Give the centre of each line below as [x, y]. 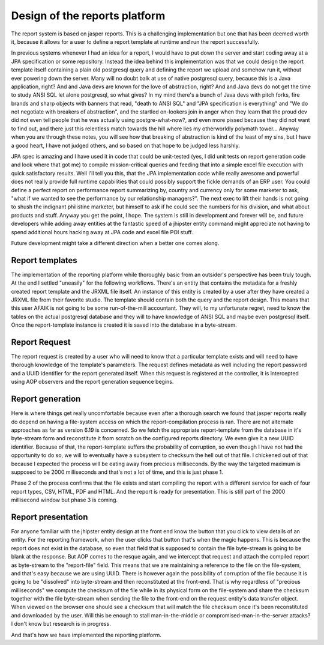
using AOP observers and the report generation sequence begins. [92, 382]
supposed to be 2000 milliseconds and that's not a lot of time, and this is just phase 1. [117, 472]
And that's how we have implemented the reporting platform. [86, 635]
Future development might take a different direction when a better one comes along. [115, 243]
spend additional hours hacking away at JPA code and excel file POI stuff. [102, 232]
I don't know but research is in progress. [61, 624]
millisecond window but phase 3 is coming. [64, 500]
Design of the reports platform [88, 16]
